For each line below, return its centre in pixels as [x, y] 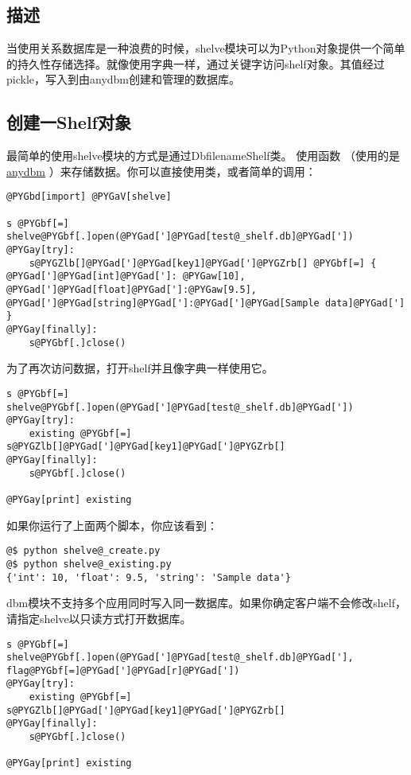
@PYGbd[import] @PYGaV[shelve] [89, 197]
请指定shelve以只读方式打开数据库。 [99, 618]
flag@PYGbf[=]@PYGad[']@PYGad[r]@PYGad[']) [123, 670]
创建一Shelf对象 [69, 122]
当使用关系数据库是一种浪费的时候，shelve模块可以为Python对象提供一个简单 [206, 48]
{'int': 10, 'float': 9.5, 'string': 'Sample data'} [149, 577]
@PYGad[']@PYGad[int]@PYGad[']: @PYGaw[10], [126, 277]
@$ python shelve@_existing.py [89, 564]
